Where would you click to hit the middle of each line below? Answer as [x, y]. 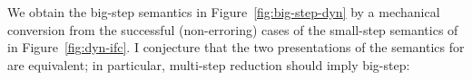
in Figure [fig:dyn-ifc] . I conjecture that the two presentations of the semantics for [236, 47]
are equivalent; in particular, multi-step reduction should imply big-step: [209, 64]
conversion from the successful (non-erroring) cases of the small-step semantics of [233, 29]
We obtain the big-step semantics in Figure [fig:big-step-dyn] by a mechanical [224, 12]
